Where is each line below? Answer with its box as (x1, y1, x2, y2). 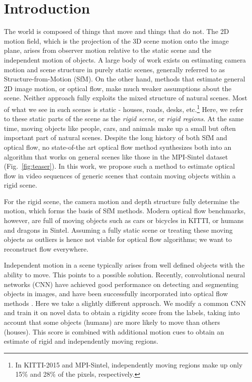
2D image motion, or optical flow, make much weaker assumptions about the (4, 83, 232, 93)
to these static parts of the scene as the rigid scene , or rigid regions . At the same (4, 113, 244, 124)
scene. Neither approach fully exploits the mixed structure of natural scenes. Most (4, 93, 248, 103)
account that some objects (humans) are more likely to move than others (4, 317, 220, 327)
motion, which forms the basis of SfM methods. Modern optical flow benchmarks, (4, 206, 246, 216)
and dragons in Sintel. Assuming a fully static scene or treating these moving (4, 224, 233, 235)
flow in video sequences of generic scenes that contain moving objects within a (4, 170, 236, 180)
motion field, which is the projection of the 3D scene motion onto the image (4, 35, 229, 46)
